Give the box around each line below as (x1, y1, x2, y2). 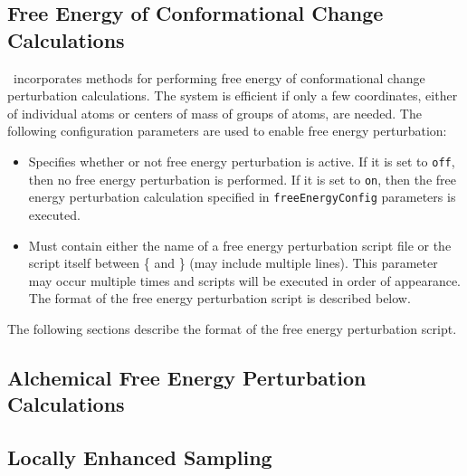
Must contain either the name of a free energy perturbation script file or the (28, 235, 452, 254)
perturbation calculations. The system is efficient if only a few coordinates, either (7, 86, 458, 105)
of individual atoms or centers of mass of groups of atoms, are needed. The (7, 103, 422, 122)
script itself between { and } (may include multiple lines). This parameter (28, 253, 438, 272)
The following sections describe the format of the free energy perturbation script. (7, 319, 457, 338)
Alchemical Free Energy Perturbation (7, 363, 367, 391)
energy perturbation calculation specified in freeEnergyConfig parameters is (28, 187, 456, 206)
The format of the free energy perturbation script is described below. (28, 289, 411, 308)
